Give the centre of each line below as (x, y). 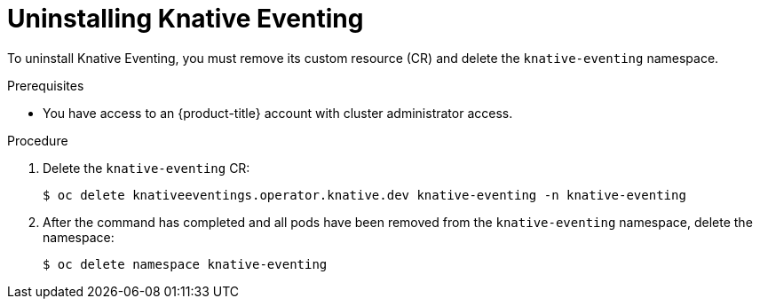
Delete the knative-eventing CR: (146, 168)
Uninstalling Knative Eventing (186, 19)
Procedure (38, 140)
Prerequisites (46, 85)
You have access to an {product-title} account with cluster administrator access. (278, 113)
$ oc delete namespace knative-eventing (185, 264)
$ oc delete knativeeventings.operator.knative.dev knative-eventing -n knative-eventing (364, 195)
